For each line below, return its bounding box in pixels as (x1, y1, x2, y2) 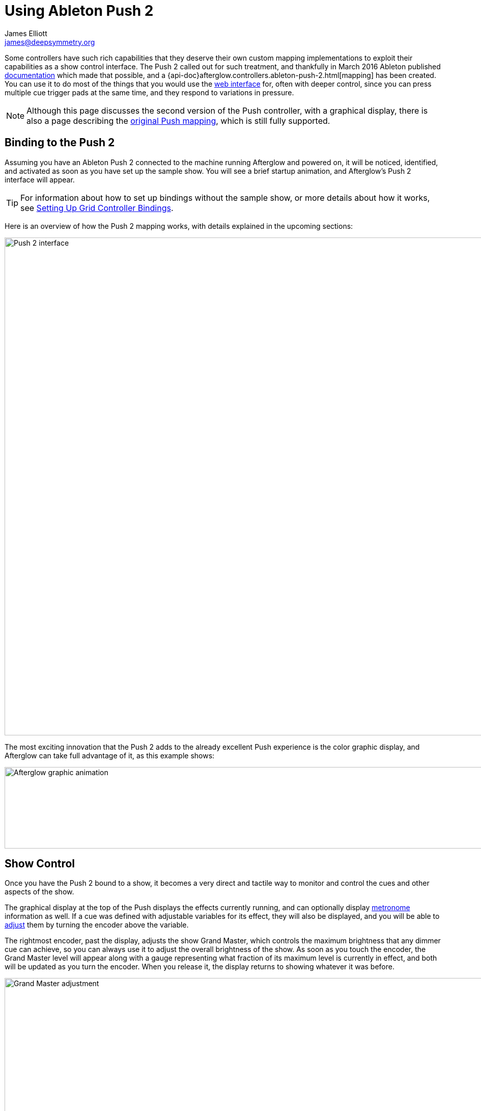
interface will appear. (5, 175, 75, 184)
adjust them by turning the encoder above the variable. (5, 920, 189, 930)
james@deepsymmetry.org (5, 37, 95, 46)
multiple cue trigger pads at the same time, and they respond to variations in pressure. (5, 88, 294, 97)
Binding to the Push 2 (5, 136, 115, 149)
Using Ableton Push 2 (5, 2, 154, 19)
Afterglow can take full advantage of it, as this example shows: (5, 751, 215, 760)
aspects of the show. (5, 887, 74, 896)
